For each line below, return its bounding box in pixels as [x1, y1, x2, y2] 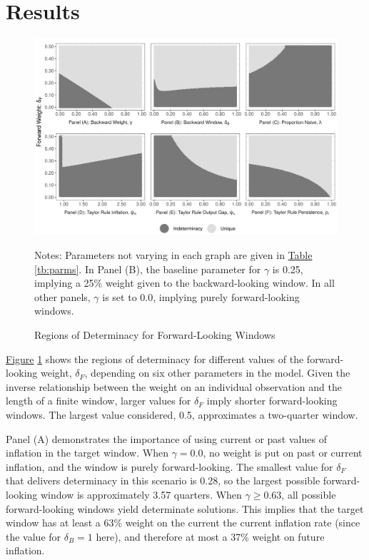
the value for [6, 529, 61, 544]
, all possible [281, 487, 336, 502]
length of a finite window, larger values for [6, 393, 191, 408]
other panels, [34, 289, 91, 304]
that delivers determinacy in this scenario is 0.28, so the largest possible [6, 473, 320, 488]
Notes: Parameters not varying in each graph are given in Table [34, 248, 313, 263]
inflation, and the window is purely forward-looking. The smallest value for [6, 459, 333, 474]
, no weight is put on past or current [203, 445, 363, 460]
